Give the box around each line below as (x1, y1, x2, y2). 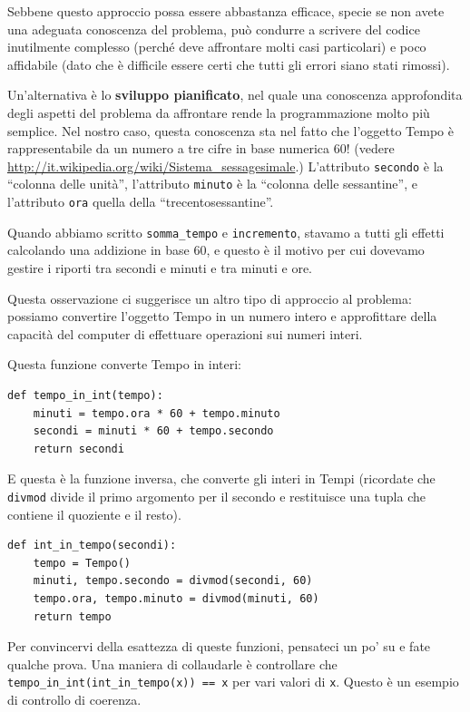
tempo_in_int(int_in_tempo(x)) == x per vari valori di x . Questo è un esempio (7, 672, 459, 691)
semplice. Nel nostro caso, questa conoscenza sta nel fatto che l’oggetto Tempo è (7, 121, 454, 140)
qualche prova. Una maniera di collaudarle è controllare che (7, 654, 338, 673)
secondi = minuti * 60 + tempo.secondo (33, 424, 274, 438)
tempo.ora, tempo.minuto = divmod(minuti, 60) (33, 591, 319, 605)
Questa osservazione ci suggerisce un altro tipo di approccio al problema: (7, 288, 412, 307)
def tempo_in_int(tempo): (7, 388, 163, 402)
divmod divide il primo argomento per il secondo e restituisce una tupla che (7, 486, 426, 505)
